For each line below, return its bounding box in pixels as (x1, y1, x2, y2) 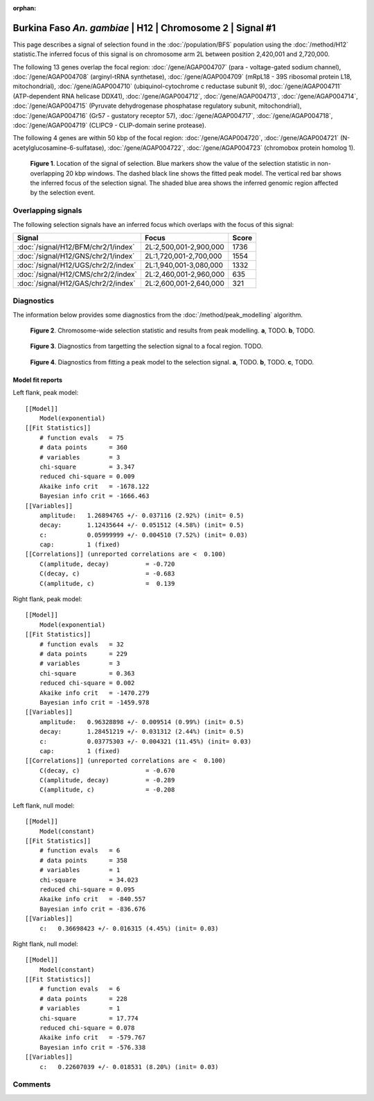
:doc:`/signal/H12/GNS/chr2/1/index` (17, 251, 135, 260)
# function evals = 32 (39, 640, 124, 648)
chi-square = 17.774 (39, 1014, 139, 1022)
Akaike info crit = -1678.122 (39, 482, 150, 490)
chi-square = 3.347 (39, 462, 135, 471)
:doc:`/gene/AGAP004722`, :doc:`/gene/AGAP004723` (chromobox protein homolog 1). (107, 143, 356, 152)
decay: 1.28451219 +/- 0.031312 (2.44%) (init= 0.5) (39, 728, 244, 736)
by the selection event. (30, 188, 96, 197)
